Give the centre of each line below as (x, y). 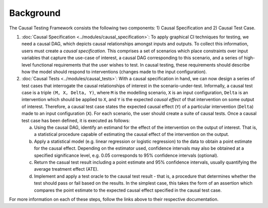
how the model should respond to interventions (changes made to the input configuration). (114, 72)
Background (35, 13)
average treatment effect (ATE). (66, 169)
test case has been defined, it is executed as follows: (76, 120)
